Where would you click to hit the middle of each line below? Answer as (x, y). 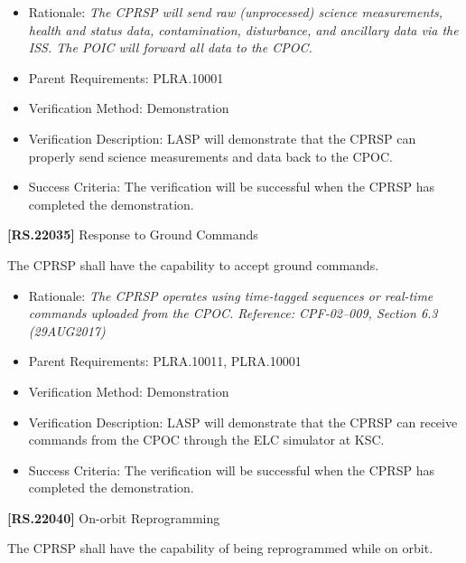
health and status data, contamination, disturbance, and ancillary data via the (243, 29)
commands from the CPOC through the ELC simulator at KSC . (206, 440)
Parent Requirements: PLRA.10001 (126, 77)
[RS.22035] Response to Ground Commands (133, 235)
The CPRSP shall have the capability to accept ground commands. (193, 264)
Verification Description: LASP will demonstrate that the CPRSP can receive (243, 422)
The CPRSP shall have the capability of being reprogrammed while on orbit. (220, 548)
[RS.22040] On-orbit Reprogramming (114, 517)
